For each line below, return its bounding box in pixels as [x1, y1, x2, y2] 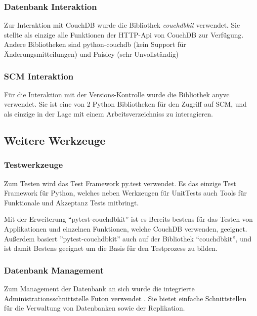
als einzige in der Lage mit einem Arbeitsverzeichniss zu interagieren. [4, 109, 213, 118]
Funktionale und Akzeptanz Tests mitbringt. [4, 197, 139, 207]
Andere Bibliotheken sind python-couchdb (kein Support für [4, 39, 186, 49]
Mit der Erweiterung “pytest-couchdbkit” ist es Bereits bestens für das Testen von [4, 214, 253, 224]
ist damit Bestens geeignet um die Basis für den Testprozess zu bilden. [4, 243, 217, 253]
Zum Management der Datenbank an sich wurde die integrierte [4, 283, 195, 293]
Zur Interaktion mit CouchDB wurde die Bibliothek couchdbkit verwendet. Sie [4, 20, 240, 30]
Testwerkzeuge [4, 158, 63, 171]
